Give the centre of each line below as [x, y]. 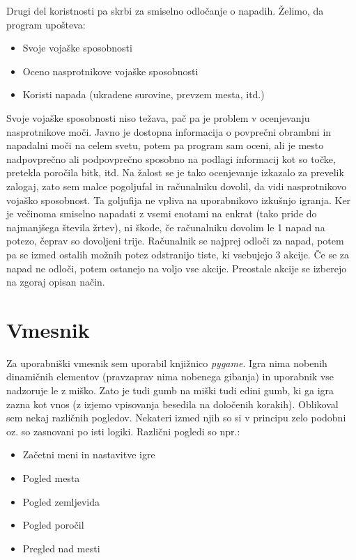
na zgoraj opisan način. [56, 282]
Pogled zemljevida [61, 501]
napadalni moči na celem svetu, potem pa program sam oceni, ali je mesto [165, 145]
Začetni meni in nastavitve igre [89, 454]
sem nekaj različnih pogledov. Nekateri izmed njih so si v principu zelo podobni [176, 418]
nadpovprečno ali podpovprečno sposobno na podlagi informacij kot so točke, [171, 158]
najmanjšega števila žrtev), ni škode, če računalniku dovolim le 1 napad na [166, 227]
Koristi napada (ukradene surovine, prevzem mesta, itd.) [144, 94]
